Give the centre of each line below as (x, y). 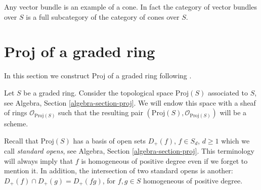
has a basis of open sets (110, 140)
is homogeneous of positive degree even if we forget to (164, 160)
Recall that (21, 140)
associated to (228, 92)
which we (235, 140)
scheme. (16, 124)
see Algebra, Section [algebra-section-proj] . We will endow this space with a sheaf (130, 102)
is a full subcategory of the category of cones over (103, 16)
